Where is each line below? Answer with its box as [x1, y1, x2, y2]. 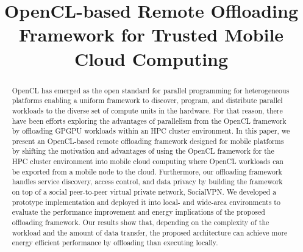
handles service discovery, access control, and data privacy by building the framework [12, 176, 283, 187]
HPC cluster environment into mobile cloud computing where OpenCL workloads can [12, 156, 283, 167]
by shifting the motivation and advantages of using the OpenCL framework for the [12, 146, 274, 156]
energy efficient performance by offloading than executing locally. [12, 237, 218, 248]
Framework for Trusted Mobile [18, 22, 284, 47]
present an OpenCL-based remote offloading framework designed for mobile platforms [12, 135, 284, 146]
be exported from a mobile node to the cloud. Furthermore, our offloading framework [12, 166, 282, 176]
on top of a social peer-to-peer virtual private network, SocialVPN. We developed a [12, 187, 277, 197]
